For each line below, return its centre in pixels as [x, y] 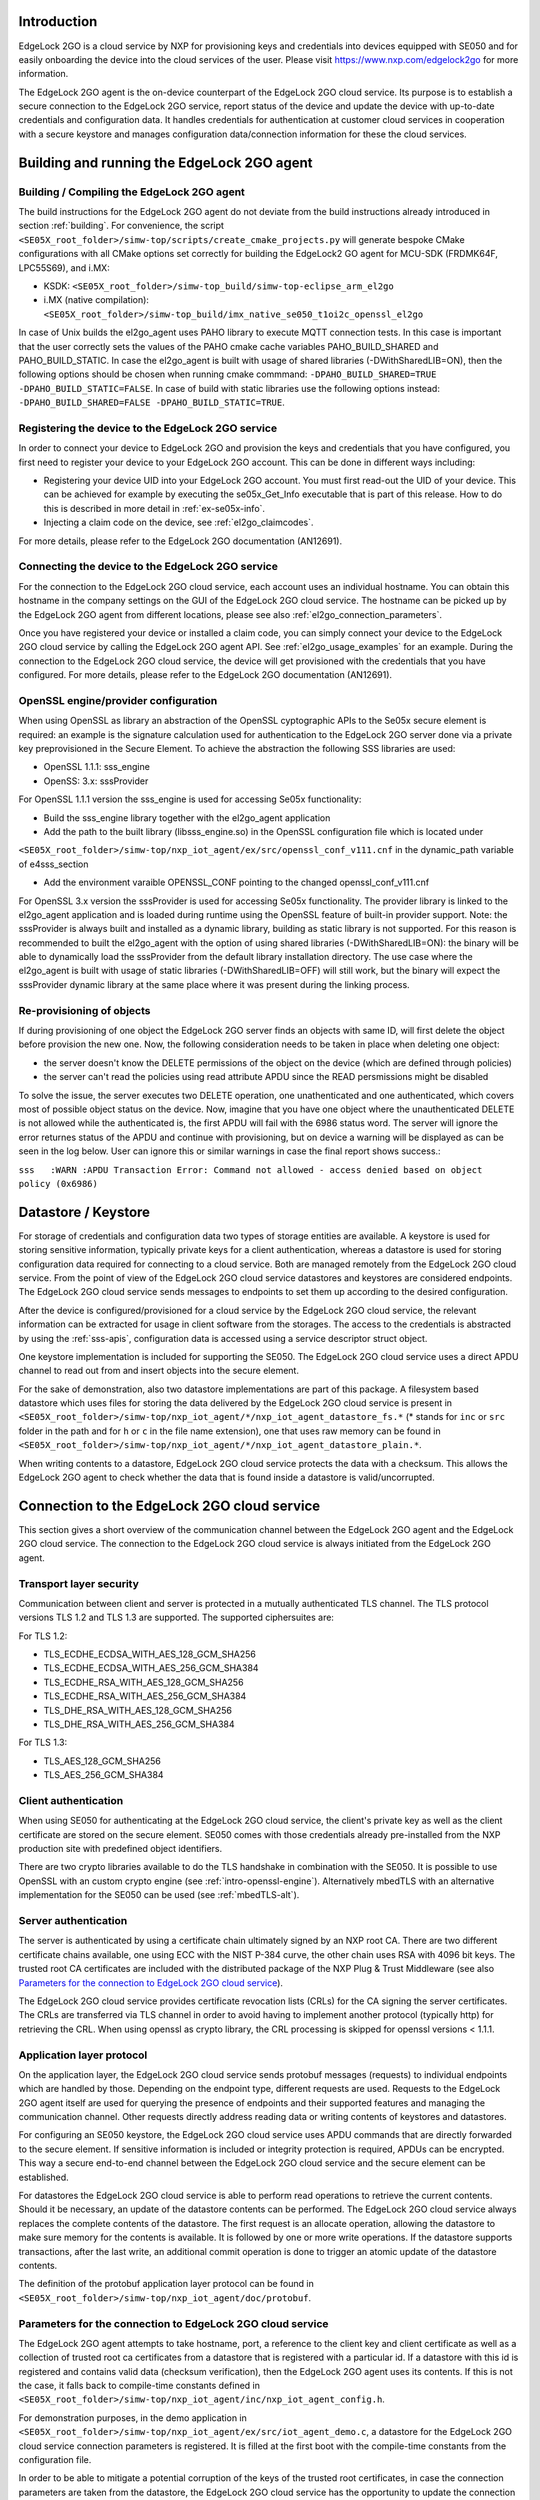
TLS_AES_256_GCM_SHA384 [103, 1775]
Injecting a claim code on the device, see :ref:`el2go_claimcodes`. [178, 522]
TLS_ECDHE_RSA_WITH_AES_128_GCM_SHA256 [143, 1682]
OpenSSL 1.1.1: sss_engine [96, 767]
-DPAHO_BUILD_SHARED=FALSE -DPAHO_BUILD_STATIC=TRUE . [151, 402]
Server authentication [73, 1921]
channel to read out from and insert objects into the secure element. [159, 1371]
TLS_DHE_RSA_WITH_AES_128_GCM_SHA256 [137, 1710]
